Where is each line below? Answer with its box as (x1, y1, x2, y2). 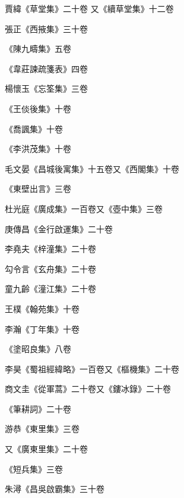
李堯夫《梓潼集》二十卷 (5, 242, 96, 255)
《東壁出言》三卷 (5, 182, 71, 195)
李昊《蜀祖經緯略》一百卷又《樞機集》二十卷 (5, 362, 179, 375)
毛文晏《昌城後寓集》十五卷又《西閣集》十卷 (5, 162, 179, 175)
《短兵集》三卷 (5, 462, 63, 475)
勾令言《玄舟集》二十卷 (5, 262, 96, 275)
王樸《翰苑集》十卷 (5, 302, 80, 315)
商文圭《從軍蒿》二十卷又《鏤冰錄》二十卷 (5, 382, 171, 395)
